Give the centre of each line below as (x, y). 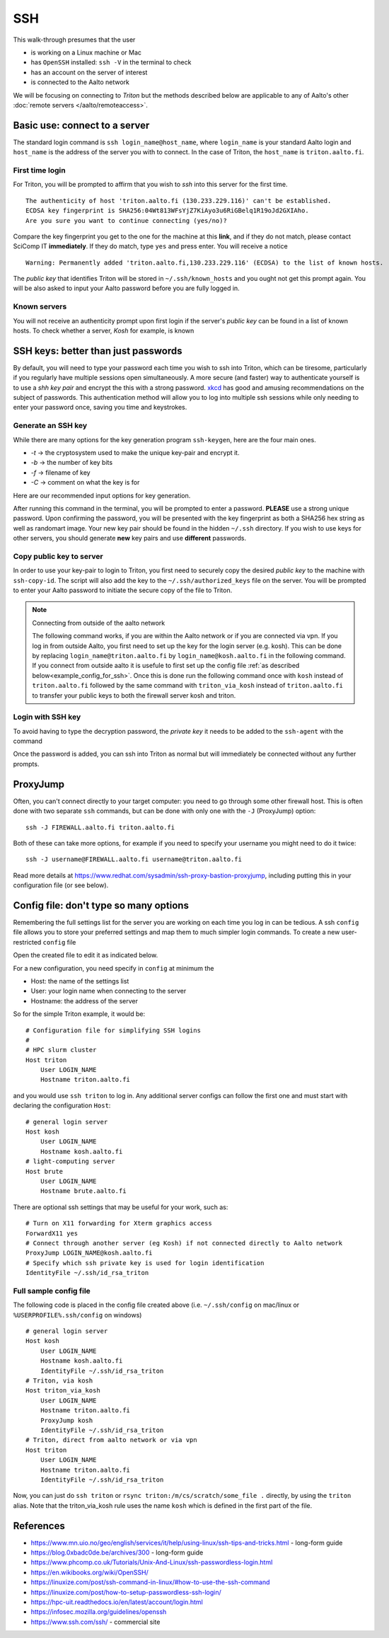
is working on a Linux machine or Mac (86, 52)
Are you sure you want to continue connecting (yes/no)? (127, 220)
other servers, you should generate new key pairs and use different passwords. (130, 538)
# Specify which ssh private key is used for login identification (145, 1263)
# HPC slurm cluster (61, 1050)
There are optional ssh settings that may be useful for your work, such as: (121, 1207)
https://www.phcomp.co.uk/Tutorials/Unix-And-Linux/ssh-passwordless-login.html (152, 1562)
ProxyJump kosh (66, 1420)
